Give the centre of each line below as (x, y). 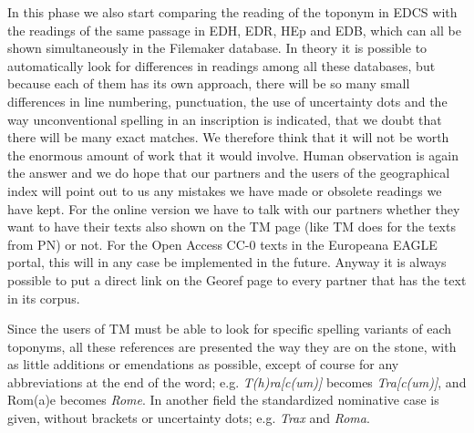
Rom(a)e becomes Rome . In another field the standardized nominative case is (223, 400)
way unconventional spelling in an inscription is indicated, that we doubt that (225, 119)
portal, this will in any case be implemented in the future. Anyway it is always (227, 262)
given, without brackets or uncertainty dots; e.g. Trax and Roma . (189, 418)
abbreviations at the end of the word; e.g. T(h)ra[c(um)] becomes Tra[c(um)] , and (237, 381)
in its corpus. (44, 298)
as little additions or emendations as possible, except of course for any (203, 364)
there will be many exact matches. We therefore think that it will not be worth (228, 137)
